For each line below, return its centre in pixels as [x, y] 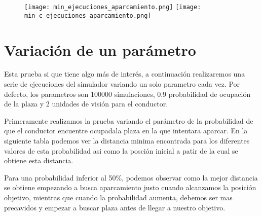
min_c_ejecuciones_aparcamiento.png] [88, 15]
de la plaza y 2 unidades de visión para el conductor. [86, 104]
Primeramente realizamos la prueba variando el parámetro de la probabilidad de [129, 120]
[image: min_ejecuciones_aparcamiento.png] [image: [113, 7]
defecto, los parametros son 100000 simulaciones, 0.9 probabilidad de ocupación [127, 94]
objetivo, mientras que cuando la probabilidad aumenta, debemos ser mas [118, 197]
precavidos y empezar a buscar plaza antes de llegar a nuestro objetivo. [115, 207]
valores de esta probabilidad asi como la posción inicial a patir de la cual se [121, 150]
